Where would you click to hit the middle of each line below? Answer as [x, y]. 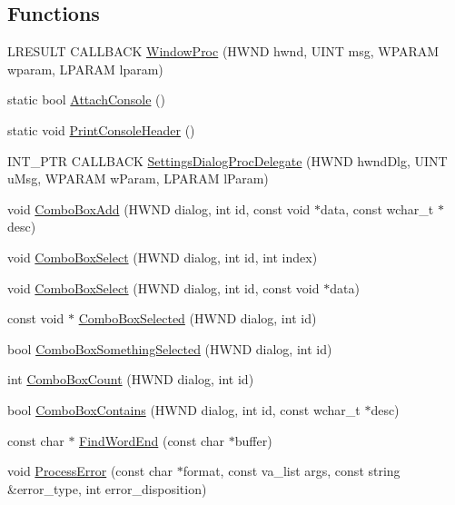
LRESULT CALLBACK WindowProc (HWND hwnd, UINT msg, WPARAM [223, 51]
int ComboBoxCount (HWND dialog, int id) [131, 379]
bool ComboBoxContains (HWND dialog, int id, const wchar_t [184, 409]
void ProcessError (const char [90, 471]
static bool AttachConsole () [86, 99]
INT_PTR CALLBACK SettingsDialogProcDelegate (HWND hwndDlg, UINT [227, 160]
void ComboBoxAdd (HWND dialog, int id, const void [159, 208]
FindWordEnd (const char [152, 440]
